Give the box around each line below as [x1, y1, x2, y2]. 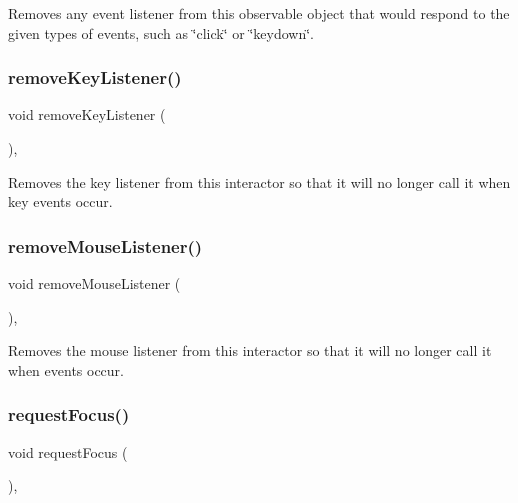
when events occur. [8, 359, 124, 380]
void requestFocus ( [8, 441, 128, 462]
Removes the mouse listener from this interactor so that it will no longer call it [8, 340, 492, 361]
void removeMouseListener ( [8, 273, 181, 293]
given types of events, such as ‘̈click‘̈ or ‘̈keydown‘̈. [8, 22, 314, 43]
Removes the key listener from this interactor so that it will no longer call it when [8, 171, 511, 192]
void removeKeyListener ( [8, 104, 166, 125]
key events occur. [8, 191, 113, 212]
